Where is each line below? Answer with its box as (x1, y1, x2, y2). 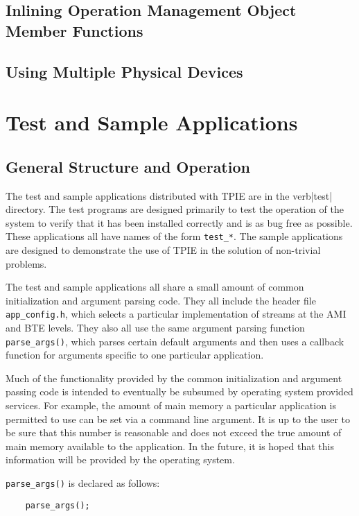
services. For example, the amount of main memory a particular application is (6, 398, 337, 413)
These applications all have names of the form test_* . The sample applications (6, 229, 343, 243)
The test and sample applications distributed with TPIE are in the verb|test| (6, 188, 333, 203)
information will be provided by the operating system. (6, 452, 235, 467)
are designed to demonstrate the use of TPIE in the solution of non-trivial (6, 242, 321, 257)
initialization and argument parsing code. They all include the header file (6, 293, 316, 307)
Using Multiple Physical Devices (6, 60, 243, 82)
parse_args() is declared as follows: (6, 476, 160, 490)
